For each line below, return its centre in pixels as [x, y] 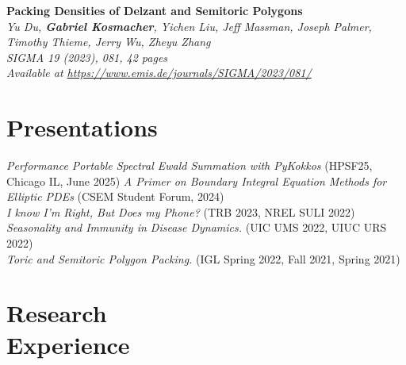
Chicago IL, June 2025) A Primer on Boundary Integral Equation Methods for [197, 181]
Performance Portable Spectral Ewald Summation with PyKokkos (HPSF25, [190, 165]
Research [57, 313]
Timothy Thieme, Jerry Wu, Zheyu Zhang [109, 42]
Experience [68, 344]
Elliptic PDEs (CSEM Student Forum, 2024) [115, 196]
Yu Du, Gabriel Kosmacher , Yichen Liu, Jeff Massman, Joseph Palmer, [189, 26]
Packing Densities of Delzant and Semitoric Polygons [155, 10]
